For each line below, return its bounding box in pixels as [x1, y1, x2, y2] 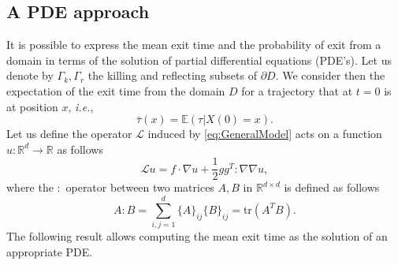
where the [6, 179, 54, 196]
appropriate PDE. [6, 243, 93, 259]
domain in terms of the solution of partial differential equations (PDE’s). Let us [6, 51, 392, 68]
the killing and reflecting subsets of [87, 67, 257, 84]
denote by [6, 67, 54, 84]
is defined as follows [284, 179, 380, 196]
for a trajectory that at [241, 82, 353, 99]
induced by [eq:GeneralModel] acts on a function [147, 125, 382, 142]
